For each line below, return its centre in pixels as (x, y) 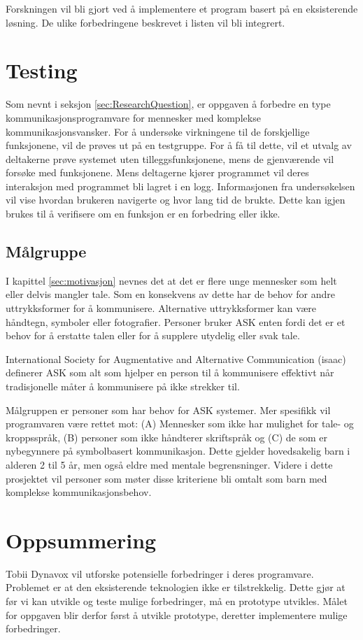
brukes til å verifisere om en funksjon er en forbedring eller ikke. (143, 214)
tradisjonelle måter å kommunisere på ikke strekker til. (123, 386)
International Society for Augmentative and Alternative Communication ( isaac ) (176, 358)
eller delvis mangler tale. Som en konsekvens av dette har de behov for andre (170, 294)
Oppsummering (81, 540)
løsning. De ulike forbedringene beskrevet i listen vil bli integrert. (145, 22)
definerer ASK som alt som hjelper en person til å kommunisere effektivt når (170, 372)
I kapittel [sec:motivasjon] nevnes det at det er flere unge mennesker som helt (171, 280)
